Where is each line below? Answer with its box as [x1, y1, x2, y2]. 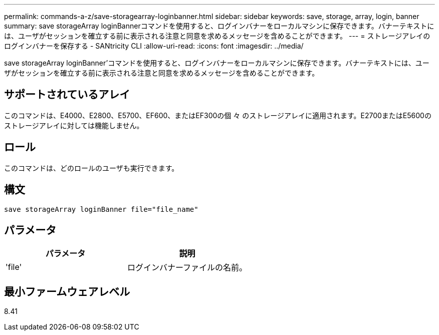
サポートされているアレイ [4, 88, 130, 101]
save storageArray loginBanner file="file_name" [4, 205, 198, 213]
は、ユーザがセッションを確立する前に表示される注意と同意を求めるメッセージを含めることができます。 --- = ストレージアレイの [4, 32, 430, 40]
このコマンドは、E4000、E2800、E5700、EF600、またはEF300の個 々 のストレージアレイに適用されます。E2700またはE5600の [4, 111, 431, 120]
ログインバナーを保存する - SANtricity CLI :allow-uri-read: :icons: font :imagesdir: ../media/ [4, 42, 304, 50]
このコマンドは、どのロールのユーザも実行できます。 [4, 163, 179, 172]
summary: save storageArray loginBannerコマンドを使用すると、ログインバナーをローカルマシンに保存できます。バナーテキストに [4, 22, 434, 30]
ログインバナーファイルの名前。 [127, 262, 248, 273]
